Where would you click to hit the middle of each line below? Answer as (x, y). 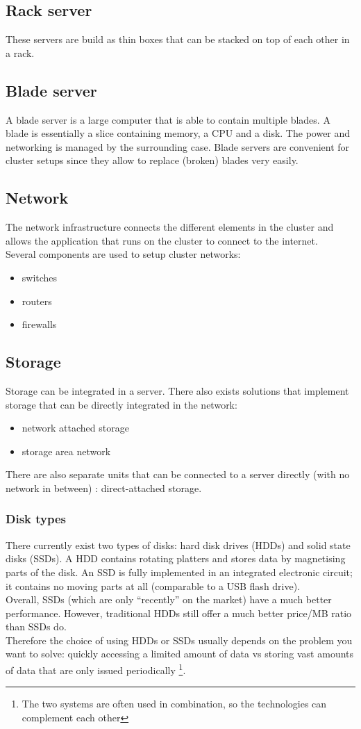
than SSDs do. (36, 626)
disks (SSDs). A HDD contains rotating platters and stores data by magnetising (176, 558)
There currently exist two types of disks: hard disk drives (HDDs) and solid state (178, 544)
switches (40, 277)
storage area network (66, 451)
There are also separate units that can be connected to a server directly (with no (178, 474)
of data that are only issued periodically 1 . (96, 669)
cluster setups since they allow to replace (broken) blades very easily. (152, 160)
